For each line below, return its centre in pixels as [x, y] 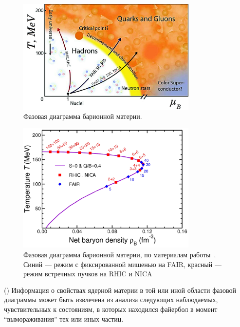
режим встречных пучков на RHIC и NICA [88, 274]
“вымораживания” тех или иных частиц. [64, 318]
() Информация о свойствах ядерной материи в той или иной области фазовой [120, 290]
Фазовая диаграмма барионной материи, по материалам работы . [120, 255]
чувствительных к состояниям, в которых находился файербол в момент [111, 309]
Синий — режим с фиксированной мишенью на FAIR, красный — [122, 264]
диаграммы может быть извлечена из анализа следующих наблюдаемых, [111, 299]
